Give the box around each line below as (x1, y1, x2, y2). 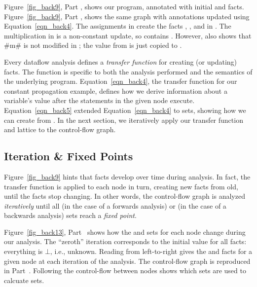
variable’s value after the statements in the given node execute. (4, 95, 195, 106)
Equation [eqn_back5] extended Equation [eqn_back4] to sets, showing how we (4, 105, 246, 115)
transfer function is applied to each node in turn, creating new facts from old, (4, 181, 238, 191)
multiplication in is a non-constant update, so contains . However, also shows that (4, 30, 252, 40)
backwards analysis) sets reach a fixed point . (4, 210, 137, 220)
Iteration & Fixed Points (4, 148, 133, 164)
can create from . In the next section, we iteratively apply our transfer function (4, 114, 243, 125)
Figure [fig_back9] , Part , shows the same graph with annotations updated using (4, 11, 250, 21)
